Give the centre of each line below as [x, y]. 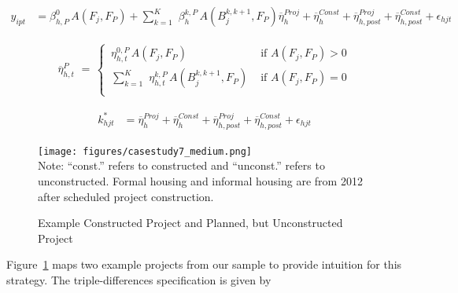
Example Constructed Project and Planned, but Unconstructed [190, 223]
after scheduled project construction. [126, 196]
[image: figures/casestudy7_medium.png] [145, 151]
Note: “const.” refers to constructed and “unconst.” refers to [181, 165]
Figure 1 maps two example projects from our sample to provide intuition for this [204, 264]
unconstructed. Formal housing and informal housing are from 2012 [200, 181]
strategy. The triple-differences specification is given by [139, 280]
